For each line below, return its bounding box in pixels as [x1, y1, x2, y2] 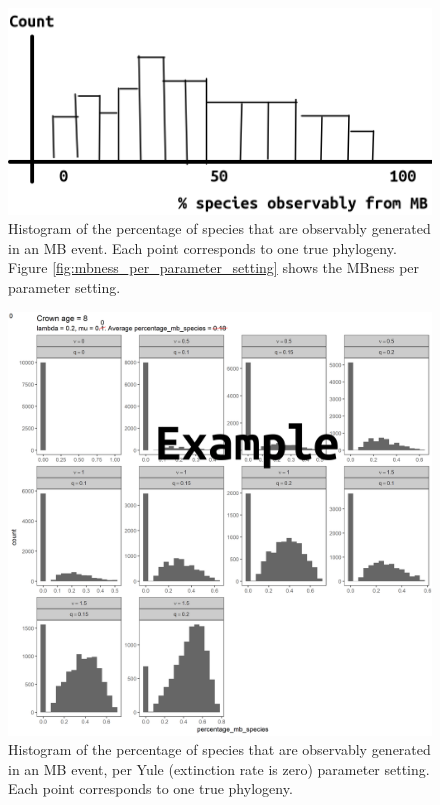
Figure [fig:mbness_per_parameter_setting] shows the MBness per [8, 257, 420, 278]
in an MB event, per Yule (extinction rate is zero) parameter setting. [8, 758, 430, 779]
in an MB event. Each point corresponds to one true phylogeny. [8, 237, 397, 258]
